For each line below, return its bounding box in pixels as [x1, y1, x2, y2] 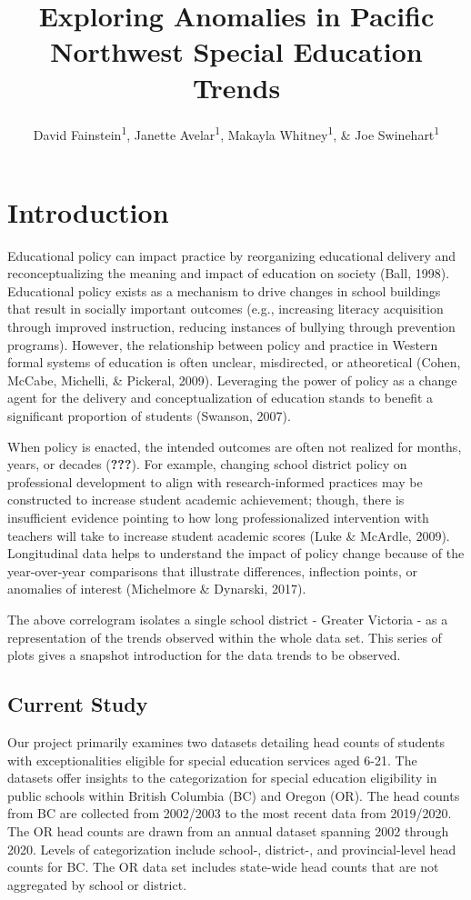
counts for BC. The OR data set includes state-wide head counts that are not [7, 857, 439, 876]
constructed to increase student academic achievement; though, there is [7, 490, 405, 509]
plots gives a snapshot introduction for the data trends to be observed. [7, 645, 401, 665]
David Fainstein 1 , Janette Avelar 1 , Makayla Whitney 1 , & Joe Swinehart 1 [33, 122, 440, 144]
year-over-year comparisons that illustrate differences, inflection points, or [7, 561, 417, 580]
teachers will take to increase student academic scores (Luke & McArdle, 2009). [7, 525, 450, 545]
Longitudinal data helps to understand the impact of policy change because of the [7, 544, 465, 563]
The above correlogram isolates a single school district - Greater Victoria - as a [7, 609, 448, 628]
